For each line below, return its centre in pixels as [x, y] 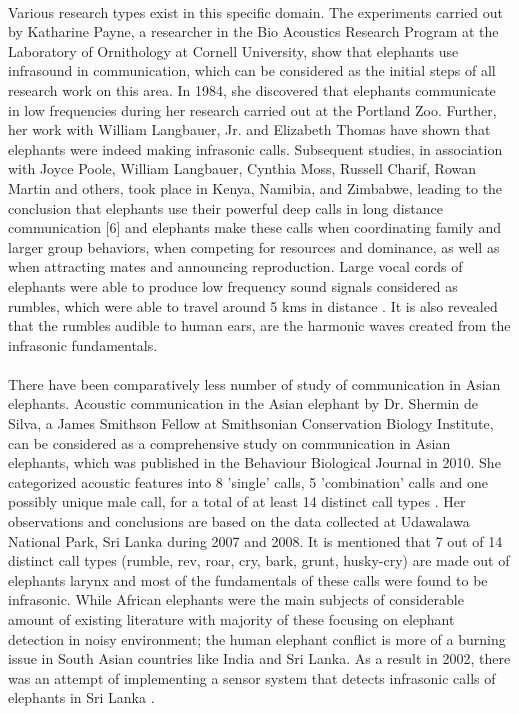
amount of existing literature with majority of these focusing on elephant [231, 619]
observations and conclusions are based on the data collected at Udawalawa [239, 521]
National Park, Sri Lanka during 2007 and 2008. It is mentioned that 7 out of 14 [255, 540]
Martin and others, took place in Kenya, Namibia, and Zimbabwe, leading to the [255, 187]
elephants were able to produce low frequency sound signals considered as [233, 285]
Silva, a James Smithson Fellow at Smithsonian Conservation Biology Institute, [251, 423]
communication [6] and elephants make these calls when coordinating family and [254, 227]
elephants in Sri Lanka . [81, 697]
